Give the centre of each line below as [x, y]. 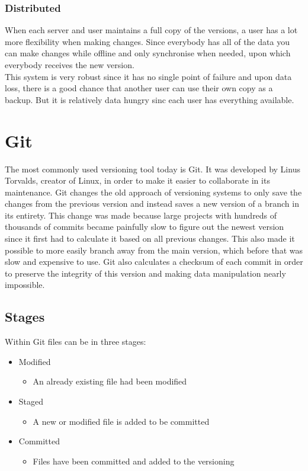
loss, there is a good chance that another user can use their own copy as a [139, 88]
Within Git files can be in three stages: [76, 342]
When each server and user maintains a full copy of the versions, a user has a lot [151, 30]
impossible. [25, 285]
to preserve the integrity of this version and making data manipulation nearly [145, 273]
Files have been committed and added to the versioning [134, 461]
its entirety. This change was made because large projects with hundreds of [141, 215]
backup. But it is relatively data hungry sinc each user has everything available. [150, 99]
